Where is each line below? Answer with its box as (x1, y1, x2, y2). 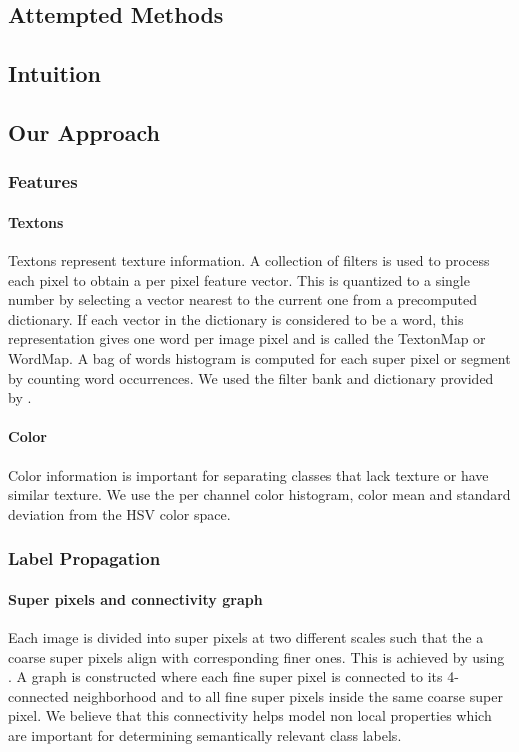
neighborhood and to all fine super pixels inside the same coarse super (73, 685, 503, 706)
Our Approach (8, 116, 160, 147)
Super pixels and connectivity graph (8, 588, 263, 609)
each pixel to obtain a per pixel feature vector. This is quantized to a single (8, 269, 470, 290)
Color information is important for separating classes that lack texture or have (8, 464, 489, 485)
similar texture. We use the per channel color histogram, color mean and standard (8, 484, 511, 505)
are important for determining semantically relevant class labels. (8, 724, 402, 745)
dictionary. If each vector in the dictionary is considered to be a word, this (8, 308, 464, 329)
